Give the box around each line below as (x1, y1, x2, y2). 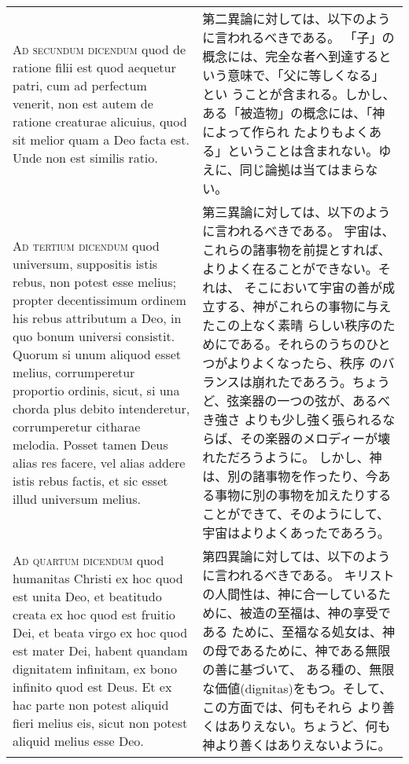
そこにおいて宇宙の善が (244, 278, 383, 296)
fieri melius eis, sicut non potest (13, 713, 188, 732)
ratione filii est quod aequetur (13, 57, 176, 76)
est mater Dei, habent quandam (13, 641, 188, 659)
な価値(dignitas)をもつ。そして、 (202, 679, 392, 697)
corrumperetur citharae (13, 417, 141, 435)
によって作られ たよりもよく (202, 123, 369, 141)
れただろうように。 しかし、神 (202, 448, 382, 466)
